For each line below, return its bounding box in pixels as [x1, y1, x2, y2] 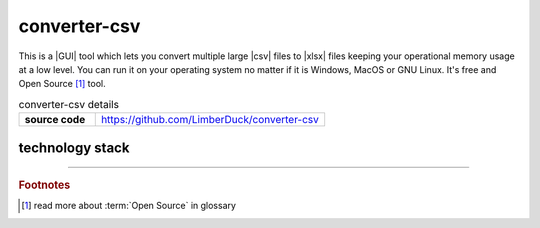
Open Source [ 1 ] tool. [18, 78, 106, 90]
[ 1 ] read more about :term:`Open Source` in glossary [21, 200, 237, 212]
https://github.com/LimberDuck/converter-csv [100, 113, 319, 127]
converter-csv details [18, 97, 120, 111]
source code [24, 113, 86, 127]
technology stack [18, 139, 130, 156]
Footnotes [18, 178, 71, 192]
